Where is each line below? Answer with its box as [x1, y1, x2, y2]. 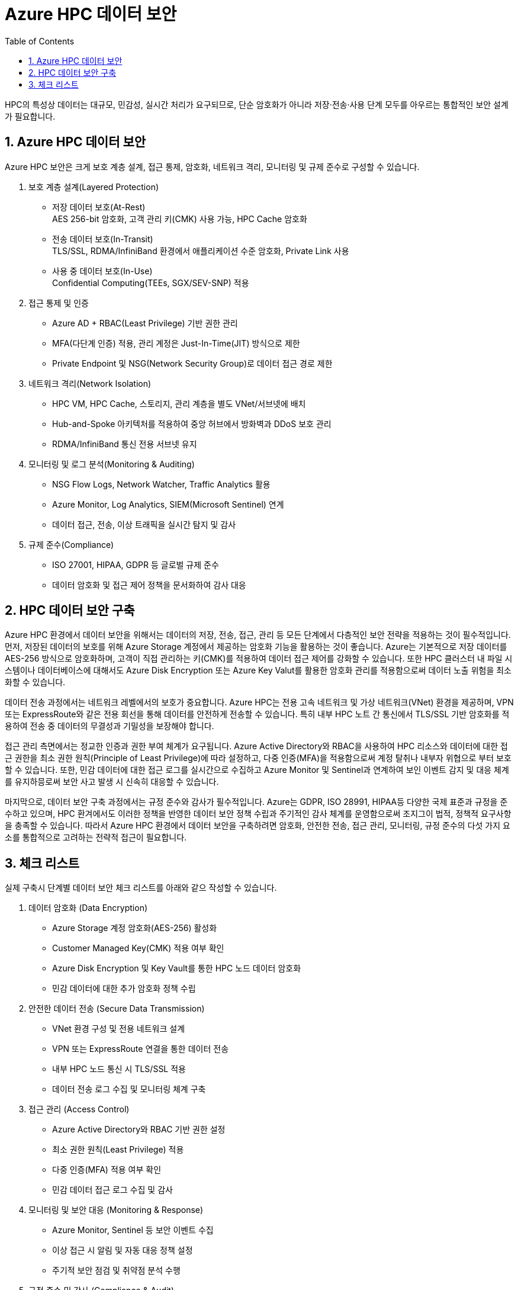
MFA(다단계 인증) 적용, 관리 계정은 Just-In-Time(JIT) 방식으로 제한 [52, 338, 300, 348]
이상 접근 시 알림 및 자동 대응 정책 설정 [52, 1245, 193, 1256]
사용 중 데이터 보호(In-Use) [52, 265, 153, 276]
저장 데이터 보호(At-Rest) [52, 201, 146, 212]
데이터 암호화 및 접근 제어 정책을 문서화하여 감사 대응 [52, 579, 246, 590]
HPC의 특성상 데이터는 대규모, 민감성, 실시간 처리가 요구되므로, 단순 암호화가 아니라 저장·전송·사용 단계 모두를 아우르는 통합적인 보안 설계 [5, 99, 509, 110]
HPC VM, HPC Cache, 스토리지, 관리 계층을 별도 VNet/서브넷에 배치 [52, 398, 306, 409]
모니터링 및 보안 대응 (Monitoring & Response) [28, 1205, 204, 1215]
